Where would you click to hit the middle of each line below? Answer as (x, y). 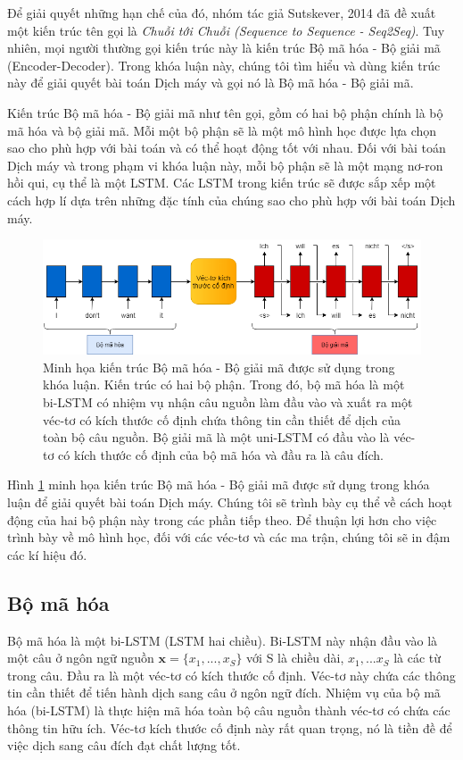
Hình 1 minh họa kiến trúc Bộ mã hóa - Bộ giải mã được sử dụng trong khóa (219, 484)
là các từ (418, 658)
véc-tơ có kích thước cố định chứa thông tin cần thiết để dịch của (222, 419)
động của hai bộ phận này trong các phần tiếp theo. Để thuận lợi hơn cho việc (222, 519)
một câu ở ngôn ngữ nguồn (81, 658)
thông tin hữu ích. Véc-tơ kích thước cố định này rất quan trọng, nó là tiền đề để (230, 727)
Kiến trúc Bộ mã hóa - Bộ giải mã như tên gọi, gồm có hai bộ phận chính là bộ (225, 112)
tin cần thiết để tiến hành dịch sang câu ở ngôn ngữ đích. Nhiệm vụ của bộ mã (224, 693)
